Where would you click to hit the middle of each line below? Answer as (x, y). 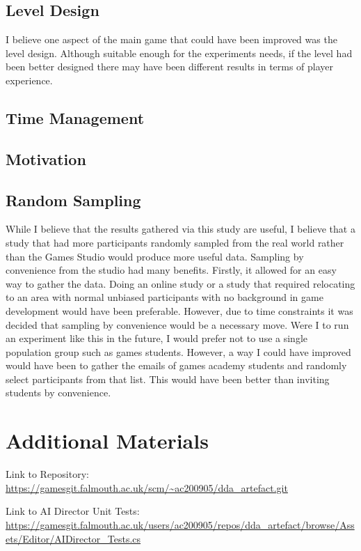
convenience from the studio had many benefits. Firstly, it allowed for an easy (171, 270)
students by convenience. (58, 393)
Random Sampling (73, 200)
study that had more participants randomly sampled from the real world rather (175, 242)
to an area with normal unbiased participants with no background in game (165, 297)
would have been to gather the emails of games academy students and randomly (176, 365)
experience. (29, 80)
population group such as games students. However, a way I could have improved (178, 351)
